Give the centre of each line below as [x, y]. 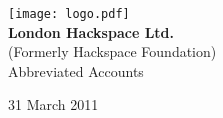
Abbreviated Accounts [76, 70]
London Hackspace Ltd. [91, 31]
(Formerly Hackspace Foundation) [112, 51]
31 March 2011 [53, 104]
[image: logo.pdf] [69, 14]
